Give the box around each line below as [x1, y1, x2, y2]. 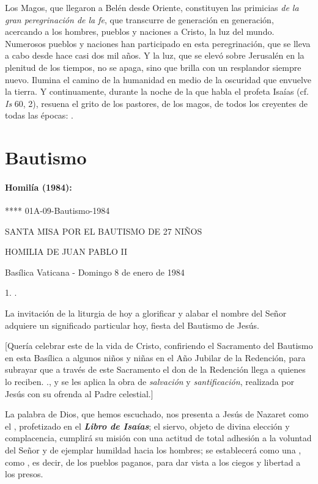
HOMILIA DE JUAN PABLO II [5, 245, 128, 258]
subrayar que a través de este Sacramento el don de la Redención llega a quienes [5, 363, 306, 376]
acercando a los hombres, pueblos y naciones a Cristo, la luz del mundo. [5, 25, 275, 38]
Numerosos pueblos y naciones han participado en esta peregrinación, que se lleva [5, 37, 311, 50]
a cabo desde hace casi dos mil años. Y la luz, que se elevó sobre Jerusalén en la [5, 49, 305, 62]
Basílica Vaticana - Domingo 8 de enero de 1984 [5, 265, 185, 278]
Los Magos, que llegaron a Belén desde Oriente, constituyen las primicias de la [5, 1, 299, 13]
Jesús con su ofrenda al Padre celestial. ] [5, 387, 153, 400]
